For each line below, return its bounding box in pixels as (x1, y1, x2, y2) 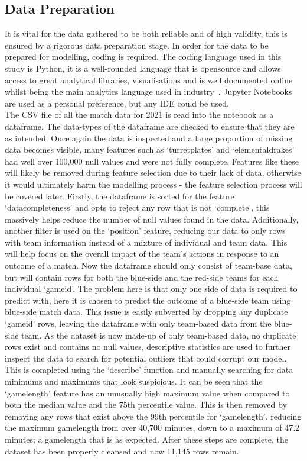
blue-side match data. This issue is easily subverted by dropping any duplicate (5, 305, 288, 318)
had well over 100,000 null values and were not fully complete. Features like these (5, 154, 299, 167)
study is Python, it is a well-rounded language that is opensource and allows (5, 62, 281, 74)
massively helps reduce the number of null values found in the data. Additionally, (5, 212, 299, 225)
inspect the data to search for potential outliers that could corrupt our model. (5, 352, 287, 364)
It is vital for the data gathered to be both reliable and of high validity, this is (5, 27, 288, 40)
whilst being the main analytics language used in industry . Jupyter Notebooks (5, 85, 292, 98)
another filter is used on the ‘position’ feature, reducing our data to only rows (5, 224, 286, 237)
